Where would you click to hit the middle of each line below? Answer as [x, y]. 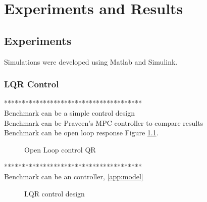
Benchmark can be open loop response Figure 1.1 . [81, 133]
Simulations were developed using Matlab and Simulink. [91, 61]
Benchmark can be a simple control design [70, 112]
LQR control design [55, 193]
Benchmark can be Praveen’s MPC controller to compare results [104, 122]
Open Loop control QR [60, 149]
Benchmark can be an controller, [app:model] [74, 176]
